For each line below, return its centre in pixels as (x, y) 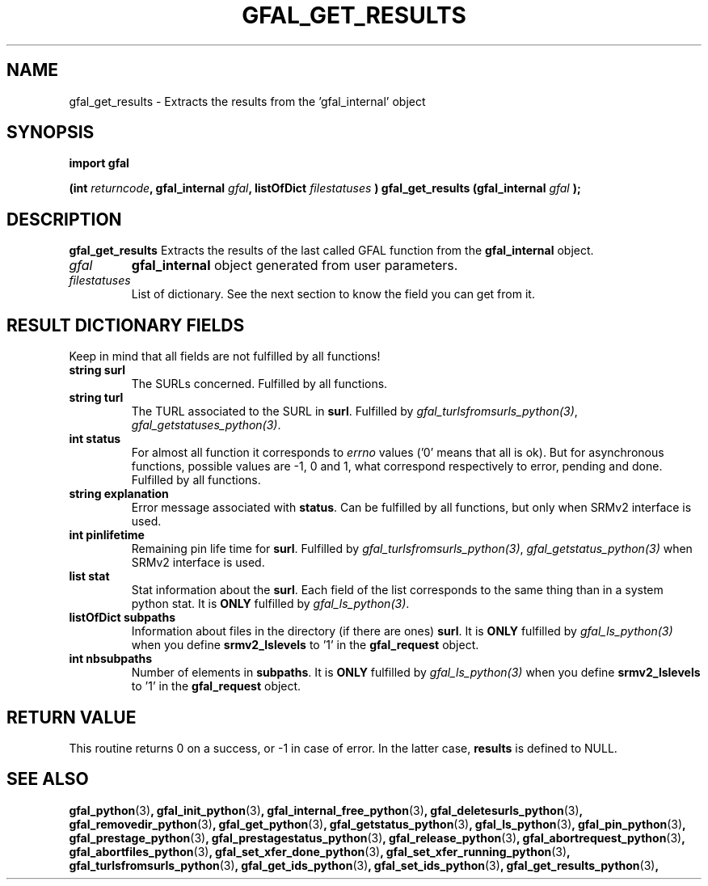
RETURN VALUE (72, 717)
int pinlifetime (107, 535)
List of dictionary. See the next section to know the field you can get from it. (333, 294)
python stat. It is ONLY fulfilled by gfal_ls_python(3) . (270, 604)
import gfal (99, 163)
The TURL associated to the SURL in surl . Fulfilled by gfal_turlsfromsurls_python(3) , (354, 411)
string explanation (119, 494)
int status (95, 439)
